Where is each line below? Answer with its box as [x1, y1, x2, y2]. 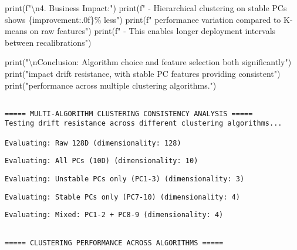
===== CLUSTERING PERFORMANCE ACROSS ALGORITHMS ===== [5, 238, 224, 247]
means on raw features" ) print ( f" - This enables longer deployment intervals [5, 25, 276, 37]
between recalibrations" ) [5, 36, 92, 48]
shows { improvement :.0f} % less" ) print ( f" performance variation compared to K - [5, 13, 293, 25]
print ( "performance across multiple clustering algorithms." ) [5, 79, 217, 91]
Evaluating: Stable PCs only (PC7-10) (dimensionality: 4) [5, 192, 240, 201]
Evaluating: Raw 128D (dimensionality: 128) [5, 138, 181, 147]
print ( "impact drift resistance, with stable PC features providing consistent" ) [5, 67, 281, 79]
